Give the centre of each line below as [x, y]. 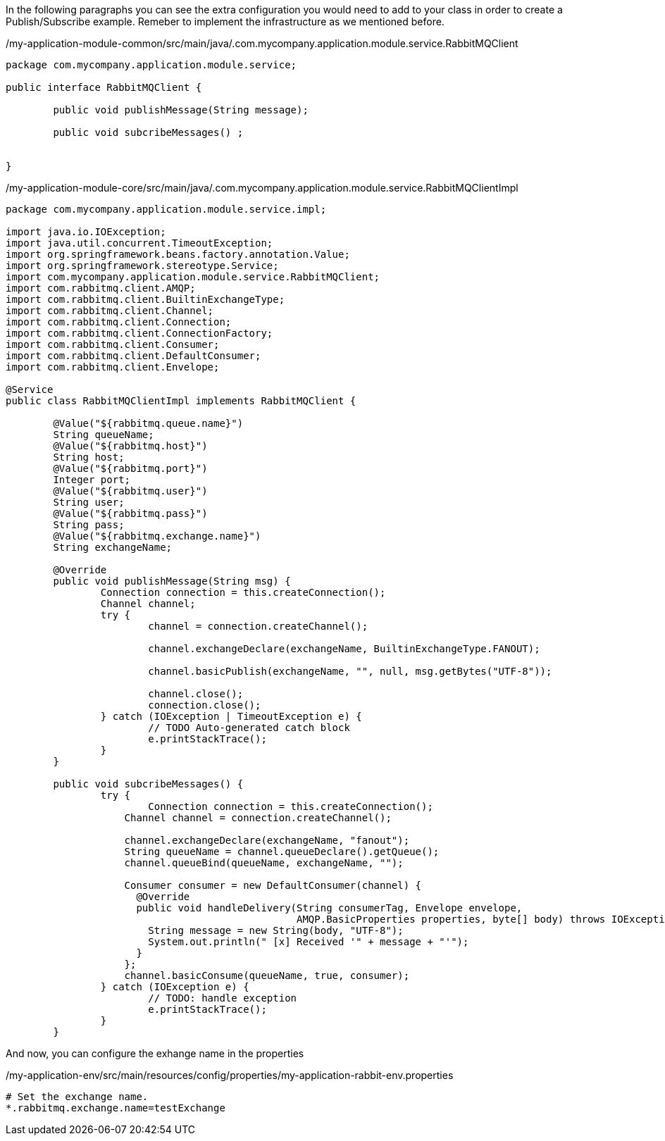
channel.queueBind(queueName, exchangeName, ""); [264, 863]
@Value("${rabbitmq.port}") [130, 468]
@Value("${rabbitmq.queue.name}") [148, 423]
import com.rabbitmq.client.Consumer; [113, 344]
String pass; [89, 525]
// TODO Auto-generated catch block [249, 728]
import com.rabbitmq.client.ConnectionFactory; [139, 333]
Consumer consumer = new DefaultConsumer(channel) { [273, 885]
